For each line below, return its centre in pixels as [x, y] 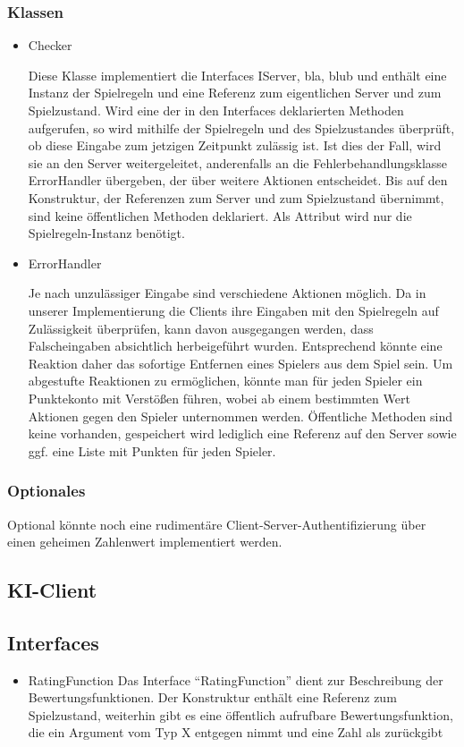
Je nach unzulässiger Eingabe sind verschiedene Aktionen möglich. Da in [227, 293]
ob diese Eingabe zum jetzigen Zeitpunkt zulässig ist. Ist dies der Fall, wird [235, 145]
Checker [50, 45]
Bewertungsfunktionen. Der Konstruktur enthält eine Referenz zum [212, 697]
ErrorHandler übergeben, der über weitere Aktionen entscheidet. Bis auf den [238, 180]
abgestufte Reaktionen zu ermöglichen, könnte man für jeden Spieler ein [225, 381]
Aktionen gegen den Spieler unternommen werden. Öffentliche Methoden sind [240, 416]
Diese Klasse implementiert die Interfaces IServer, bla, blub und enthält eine [237, 75]
